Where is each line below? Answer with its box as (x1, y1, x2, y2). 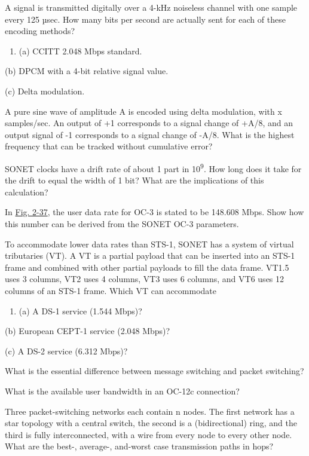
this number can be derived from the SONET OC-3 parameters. (5, 217, 239, 229)
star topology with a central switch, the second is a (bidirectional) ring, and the (5, 417, 297, 429)
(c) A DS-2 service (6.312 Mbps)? (5, 344, 128, 357)
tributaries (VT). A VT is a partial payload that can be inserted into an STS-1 (5, 249, 295, 262)
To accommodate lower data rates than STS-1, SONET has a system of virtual (5, 237, 294, 250)
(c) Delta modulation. (5, 84, 85, 97)
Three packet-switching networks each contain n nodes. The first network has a (5, 405, 295, 417)
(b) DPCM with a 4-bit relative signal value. (5, 65, 169, 77)
